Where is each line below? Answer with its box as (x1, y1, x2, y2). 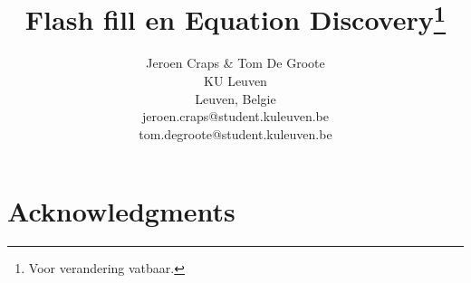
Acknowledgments (7, 193, 235, 230)
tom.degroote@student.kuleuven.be (139, 124, 332, 143)
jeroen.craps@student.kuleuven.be (142, 107, 329, 126)
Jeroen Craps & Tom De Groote (146, 53, 325, 72)
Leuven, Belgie (195, 89, 276, 108)
